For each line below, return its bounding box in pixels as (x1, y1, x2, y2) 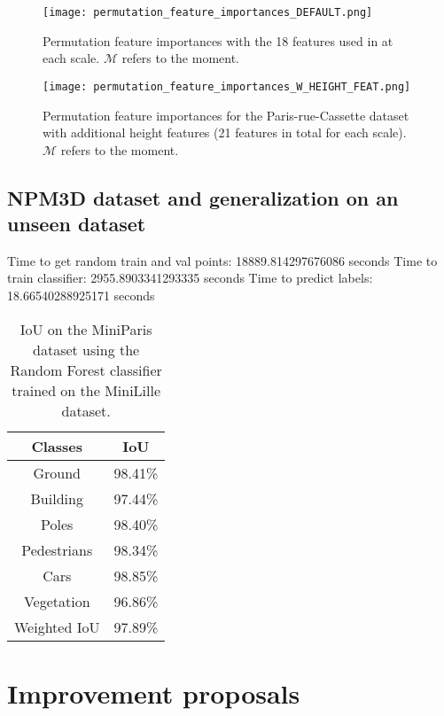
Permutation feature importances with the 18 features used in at (43, 31, 393, 50)
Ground (33, 462, 81, 483)
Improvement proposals (7, 674, 300, 711)
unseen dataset (7, 210, 146, 237)
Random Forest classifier (10, 359, 162, 380)
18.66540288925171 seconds (7, 286, 155, 305)
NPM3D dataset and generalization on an (7, 183, 399, 211)
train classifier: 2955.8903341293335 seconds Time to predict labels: (7, 268, 373, 287)
